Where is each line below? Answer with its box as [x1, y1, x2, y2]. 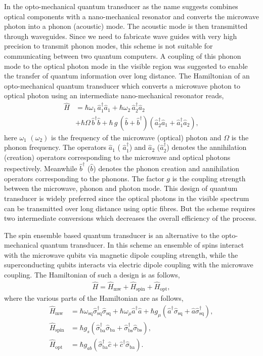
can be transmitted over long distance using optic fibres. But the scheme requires [4, 203, 255, 213]
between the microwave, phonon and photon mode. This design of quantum [4, 183, 238, 193]
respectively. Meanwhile [4, 163, 77, 174]
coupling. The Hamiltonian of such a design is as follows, [4, 269, 180, 280]
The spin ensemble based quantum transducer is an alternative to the [4, 229, 220, 240]
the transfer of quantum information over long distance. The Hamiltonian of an [4, 70, 250, 81]
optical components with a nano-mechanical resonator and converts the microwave [4, 11, 259, 21]
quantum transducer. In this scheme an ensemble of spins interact [40, 240, 244, 250]
